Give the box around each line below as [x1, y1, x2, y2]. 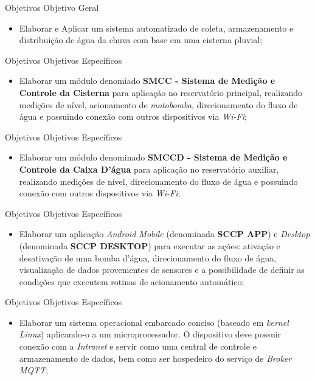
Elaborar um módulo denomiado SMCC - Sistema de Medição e [19, 74, 275, 87]
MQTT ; [19, 364, 49, 376]
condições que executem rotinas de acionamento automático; [19, 275, 244, 288]
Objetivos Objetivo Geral [5, 1, 99, 13]
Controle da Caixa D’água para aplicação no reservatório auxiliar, [19, 162, 279, 175]
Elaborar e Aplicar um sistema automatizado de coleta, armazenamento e [19, 21, 294, 34]
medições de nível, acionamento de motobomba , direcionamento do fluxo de [19, 98, 298, 111]
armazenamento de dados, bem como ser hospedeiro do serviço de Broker [19, 351, 292, 364]
